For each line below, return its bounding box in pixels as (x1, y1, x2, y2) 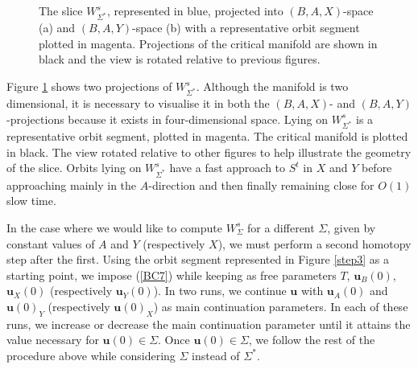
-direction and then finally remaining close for (148, 176, 375, 193)
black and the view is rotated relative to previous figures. (39, 51, 321, 68)
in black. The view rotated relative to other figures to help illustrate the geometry (6, 143, 412, 160)
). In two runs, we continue (153, 282, 287, 299)
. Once (158, 331, 190, 348)
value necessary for (6, 331, 99, 348)
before (361, 159, 392, 176)
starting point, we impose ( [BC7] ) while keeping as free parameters (6, 266, 337, 283)
